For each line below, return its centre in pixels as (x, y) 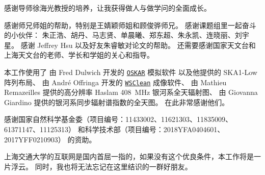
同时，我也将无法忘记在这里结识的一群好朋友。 (113, 166)
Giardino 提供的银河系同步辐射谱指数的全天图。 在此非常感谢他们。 (117, 102)
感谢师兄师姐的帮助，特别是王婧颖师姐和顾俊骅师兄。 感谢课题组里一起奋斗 (130, 25)
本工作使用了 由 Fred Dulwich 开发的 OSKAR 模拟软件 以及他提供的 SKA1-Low (131, 72)
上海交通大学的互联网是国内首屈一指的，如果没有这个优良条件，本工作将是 (129, 156)
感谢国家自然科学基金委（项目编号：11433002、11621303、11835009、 (118, 119)
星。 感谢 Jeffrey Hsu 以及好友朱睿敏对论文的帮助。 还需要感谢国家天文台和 (130, 45)
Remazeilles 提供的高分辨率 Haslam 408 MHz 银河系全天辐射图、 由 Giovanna (131, 92)
